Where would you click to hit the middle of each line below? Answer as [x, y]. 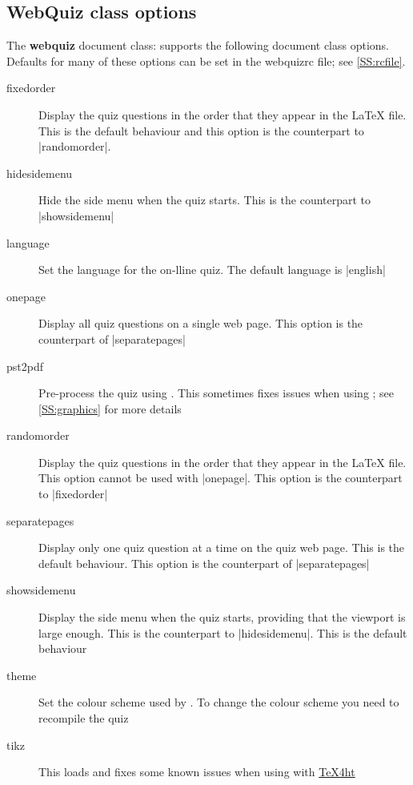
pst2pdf [25, 366]
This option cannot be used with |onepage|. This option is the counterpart [221, 478]
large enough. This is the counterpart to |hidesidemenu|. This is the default [223, 632]
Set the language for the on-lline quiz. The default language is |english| [212, 270]
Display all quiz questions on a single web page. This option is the [201, 323]
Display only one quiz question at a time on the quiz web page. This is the [222, 547]
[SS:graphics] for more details [110, 408]
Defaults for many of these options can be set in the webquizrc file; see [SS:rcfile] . [206, 60]
